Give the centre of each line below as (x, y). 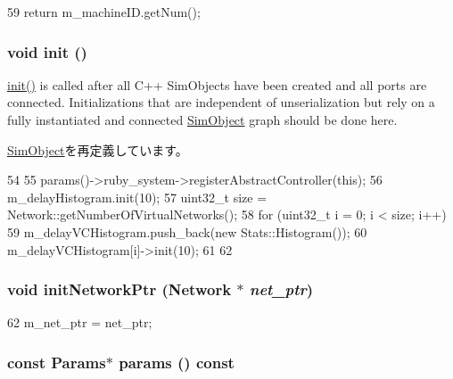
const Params (57, 362)
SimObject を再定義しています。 (98, 149)
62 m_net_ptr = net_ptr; (80, 322)
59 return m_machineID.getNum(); (104, 12)
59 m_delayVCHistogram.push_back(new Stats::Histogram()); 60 (187, 231)
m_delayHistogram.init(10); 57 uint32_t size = (137, 197)
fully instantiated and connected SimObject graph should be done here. (202, 119)
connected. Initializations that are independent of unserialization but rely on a (221, 102)
